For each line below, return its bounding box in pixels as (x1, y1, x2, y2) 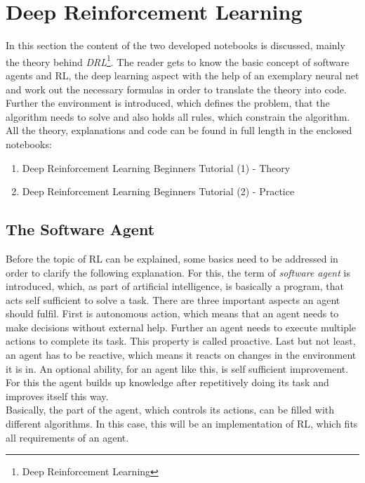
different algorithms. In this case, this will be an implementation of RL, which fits (6, 416, 358, 431)
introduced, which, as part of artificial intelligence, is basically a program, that (6, 279, 344, 293)
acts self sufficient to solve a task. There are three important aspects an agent (6, 292, 340, 307)
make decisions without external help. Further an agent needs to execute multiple (6, 319, 357, 334)
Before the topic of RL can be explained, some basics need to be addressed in (6, 251, 338, 265)
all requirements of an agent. (6, 430, 129, 444)
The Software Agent (6, 218, 155, 240)
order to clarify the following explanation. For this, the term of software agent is (6, 265, 350, 279)
